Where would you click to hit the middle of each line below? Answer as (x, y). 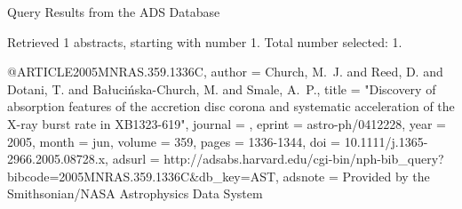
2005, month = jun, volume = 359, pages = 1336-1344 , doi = (174, 141)
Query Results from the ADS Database (114, 12)
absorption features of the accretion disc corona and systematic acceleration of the (231, 106)
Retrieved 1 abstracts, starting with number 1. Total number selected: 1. (205, 41)
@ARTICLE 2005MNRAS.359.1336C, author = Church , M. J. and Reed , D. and (225, 72)
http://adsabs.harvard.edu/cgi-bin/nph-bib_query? (304, 159)
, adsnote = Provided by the (353, 176)
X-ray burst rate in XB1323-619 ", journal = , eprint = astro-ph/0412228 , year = (227, 123)
